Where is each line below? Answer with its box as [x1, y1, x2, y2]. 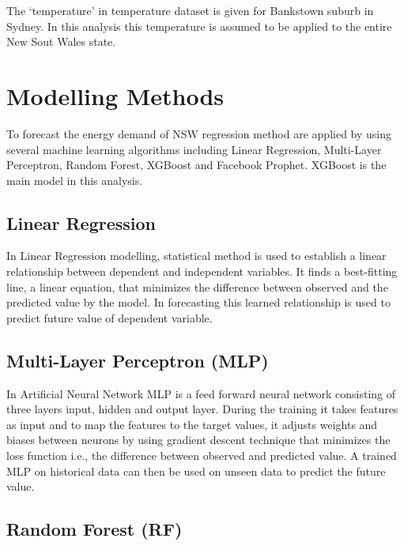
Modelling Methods [6, 79, 225, 111]
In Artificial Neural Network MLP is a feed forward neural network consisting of [6, 385, 396, 401]
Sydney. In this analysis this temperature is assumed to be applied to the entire [6, 17, 392, 34]
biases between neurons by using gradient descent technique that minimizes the [6, 431, 391, 448]
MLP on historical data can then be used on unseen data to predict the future [6, 462, 386, 479]
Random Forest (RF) [6, 517, 183, 541]
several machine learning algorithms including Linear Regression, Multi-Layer [6, 141, 382, 157]
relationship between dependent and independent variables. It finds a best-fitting [6, 263, 398, 280]
